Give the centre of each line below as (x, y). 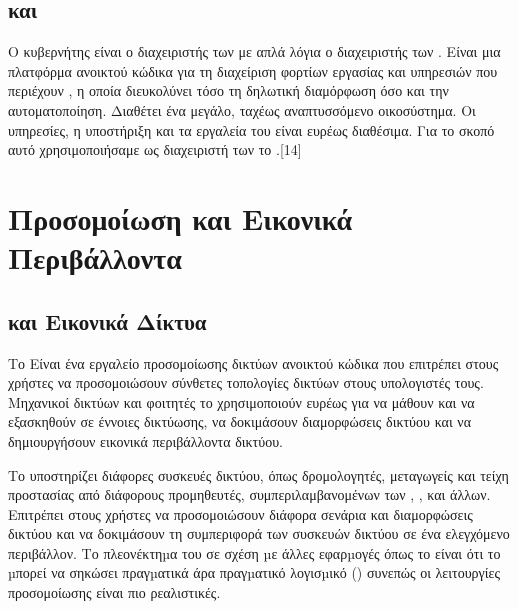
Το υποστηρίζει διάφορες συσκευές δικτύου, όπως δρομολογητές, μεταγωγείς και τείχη (258, 474)
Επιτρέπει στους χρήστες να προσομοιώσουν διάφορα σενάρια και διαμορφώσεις (240, 513)
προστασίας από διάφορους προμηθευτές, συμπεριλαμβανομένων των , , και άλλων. (249, 494)
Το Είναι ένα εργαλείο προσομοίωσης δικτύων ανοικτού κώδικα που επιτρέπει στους (253, 362)
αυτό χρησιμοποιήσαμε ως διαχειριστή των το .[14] (155, 149)
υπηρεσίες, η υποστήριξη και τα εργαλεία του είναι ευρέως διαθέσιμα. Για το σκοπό (251, 129)
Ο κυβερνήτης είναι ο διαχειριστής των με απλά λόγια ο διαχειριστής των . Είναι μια (254, 51)
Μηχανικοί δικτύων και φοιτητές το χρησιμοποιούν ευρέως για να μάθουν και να (241, 401)
